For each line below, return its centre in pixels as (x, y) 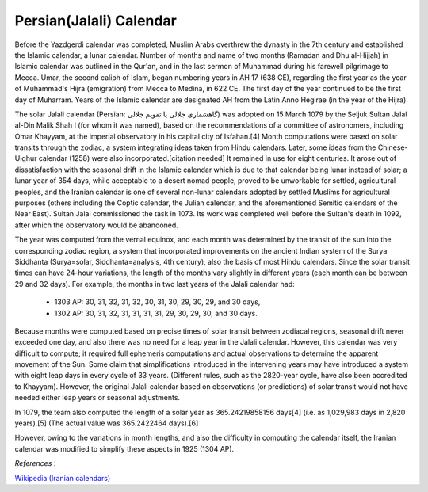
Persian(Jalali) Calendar (96, 21)
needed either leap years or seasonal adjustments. (97, 398)
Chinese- (393, 147)
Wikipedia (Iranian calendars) (63, 478)
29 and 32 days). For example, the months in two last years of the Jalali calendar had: (155, 284)
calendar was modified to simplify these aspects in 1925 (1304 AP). (124, 448)
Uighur (26, 158)
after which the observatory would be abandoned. (96, 225)
